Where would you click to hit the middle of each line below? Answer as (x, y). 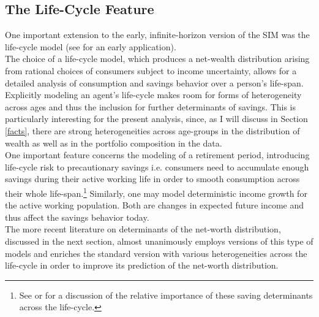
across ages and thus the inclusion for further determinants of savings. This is (151, 106)
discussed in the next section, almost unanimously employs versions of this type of (159, 241)
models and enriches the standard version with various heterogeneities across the (156, 253)
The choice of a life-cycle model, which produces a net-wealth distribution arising (157, 59)
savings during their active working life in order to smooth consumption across (152, 179)
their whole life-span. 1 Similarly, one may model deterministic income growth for (156, 192)
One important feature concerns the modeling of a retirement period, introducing (157, 155)
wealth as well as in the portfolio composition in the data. (114, 143)
